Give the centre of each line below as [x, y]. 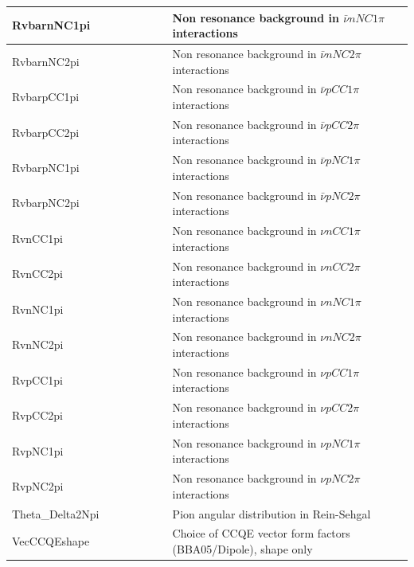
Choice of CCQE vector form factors [261, 533]
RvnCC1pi [37, 238]
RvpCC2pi [37, 415]
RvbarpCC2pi [46, 132]
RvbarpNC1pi [46, 168]
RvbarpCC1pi [46, 97]
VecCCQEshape [51, 541]
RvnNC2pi [38, 344]
